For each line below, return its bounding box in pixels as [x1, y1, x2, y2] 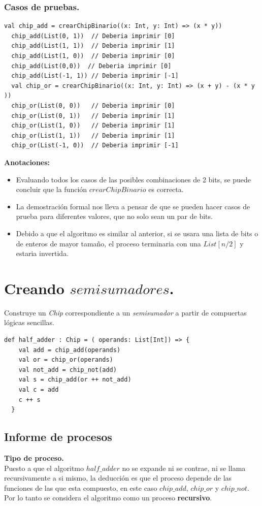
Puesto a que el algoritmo [4, 462, 84, 473]
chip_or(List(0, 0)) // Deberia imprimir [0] [11, 102, 175, 109]
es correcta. [148, 184, 184, 195]
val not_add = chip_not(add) [18, 366, 117, 373]
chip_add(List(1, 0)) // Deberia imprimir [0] [11, 52, 175, 59]
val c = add [18, 386, 59, 393]
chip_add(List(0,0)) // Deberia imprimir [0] [11, 62, 172, 70]
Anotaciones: [4, 156, 50, 167]
